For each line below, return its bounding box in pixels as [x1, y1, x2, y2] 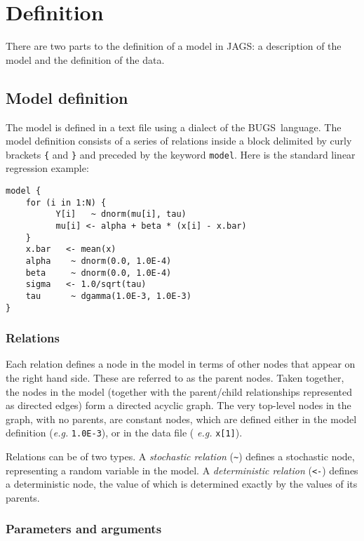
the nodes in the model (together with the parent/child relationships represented [6, 384, 353, 399]
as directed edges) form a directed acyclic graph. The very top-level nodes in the [6, 398, 351, 413]
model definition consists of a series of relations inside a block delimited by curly [6, 133, 352, 148]
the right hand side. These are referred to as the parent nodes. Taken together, [6, 370, 344, 385]
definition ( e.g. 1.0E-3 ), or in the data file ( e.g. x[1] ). [6, 425, 243, 440]
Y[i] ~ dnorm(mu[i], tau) [55, 209, 187, 220]
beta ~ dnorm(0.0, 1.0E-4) [25, 267, 172, 278]
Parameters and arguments [6, 520, 162, 537]
